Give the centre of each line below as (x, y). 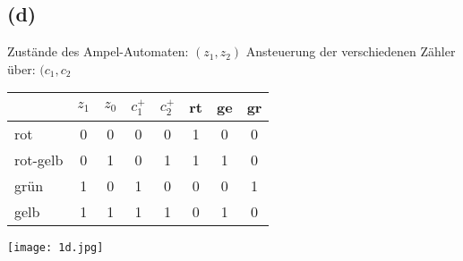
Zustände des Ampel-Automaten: (98, 51)
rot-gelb (39, 160)
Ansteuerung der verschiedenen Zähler (351, 51)
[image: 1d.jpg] (56, 248)
